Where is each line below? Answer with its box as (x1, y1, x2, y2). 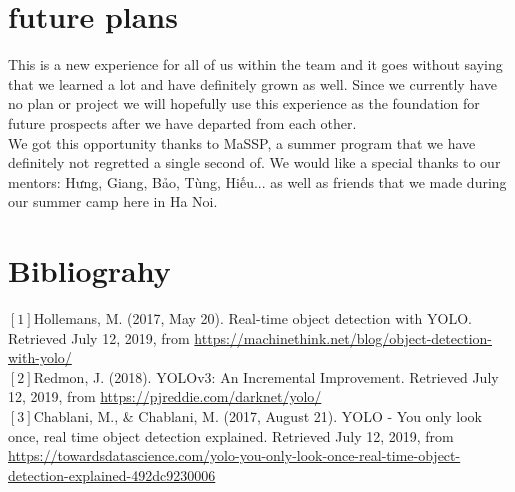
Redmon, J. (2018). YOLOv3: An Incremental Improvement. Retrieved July (33, 366, 499, 387)
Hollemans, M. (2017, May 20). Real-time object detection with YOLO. (33, 308, 472, 328)
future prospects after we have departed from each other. (8, 112, 357, 133)
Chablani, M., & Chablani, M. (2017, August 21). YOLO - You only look (33, 405, 482, 426)
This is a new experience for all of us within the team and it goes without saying (8, 54, 503, 75)
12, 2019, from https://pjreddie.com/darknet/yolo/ (8, 386, 322, 407)
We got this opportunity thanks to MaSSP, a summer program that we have (8, 132, 476, 153)
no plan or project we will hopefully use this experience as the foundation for (8, 93, 480, 114)
